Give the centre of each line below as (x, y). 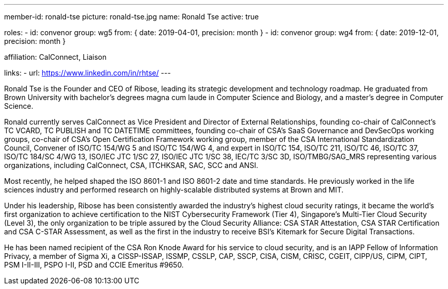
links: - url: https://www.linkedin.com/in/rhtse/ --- (87, 73)
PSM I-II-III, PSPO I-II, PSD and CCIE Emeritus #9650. (94, 265)
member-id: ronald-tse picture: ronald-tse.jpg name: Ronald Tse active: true (131, 17)
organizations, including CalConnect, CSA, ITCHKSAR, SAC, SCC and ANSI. (131, 165)
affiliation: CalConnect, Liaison (55, 57)
